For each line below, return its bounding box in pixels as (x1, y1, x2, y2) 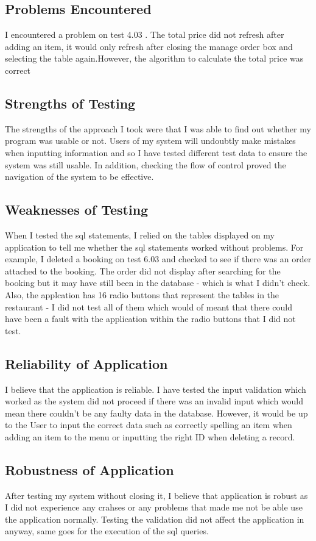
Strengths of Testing (5, 93, 136, 112)
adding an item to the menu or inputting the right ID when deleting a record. (5, 430, 295, 443)
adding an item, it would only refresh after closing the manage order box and (5, 40, 293, 52)
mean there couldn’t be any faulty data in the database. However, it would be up (5, 406, 308, 419)
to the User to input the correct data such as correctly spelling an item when (5, 418, 292, 431)
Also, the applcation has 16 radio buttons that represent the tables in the (5, 288, 279, 301)
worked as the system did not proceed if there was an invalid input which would (5, 395, 304, 407)
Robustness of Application (5, 460, 174, 479)
